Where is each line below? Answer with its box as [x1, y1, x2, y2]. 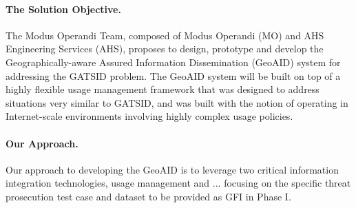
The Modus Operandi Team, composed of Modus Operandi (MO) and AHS [6, 28, 324, 42]
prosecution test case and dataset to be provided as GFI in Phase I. [6, 189, 291, 203]
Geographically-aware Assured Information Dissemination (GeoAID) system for [6, 54, 341, 69]
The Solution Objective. [6, 1, 121, 16]
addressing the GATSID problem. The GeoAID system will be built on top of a [6, 68, 341, 83]
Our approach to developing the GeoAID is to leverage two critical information [6, 162, 339, 176]
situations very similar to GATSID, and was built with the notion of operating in [6, 95, 348, 110]
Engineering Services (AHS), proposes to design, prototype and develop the [6, 41, 324, 56]
